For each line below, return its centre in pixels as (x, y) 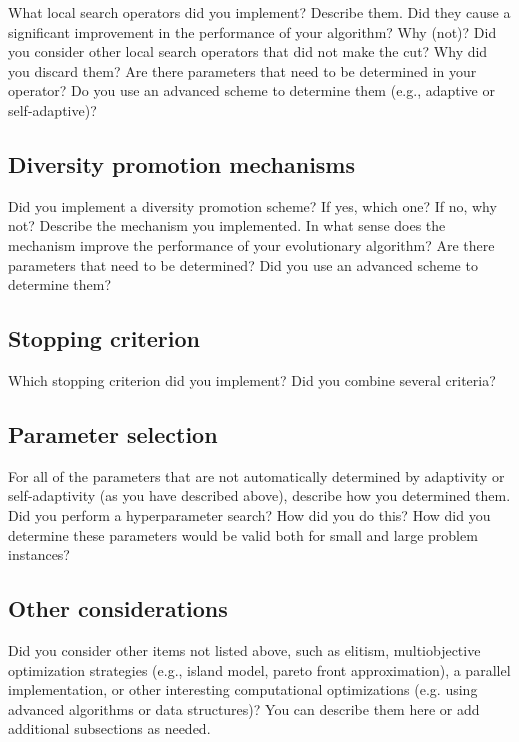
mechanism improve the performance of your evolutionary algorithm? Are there (251, 244)
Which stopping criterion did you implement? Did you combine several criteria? (252, 379)
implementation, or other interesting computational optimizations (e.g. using (243, 689)
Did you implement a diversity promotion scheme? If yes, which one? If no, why (252, 205)
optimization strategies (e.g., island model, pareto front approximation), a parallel (259, 669)
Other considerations (118, 608)
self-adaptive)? (52, 109)
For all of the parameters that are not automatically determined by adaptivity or (256, 475)
